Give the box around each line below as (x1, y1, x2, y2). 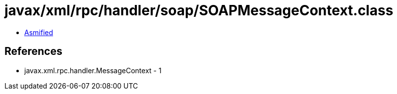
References (4, 45, 62, 58)
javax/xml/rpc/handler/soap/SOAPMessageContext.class (4, 2, 394, 19)
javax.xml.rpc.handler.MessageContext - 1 (24, 66, 162, 75)
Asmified (24, 28, 54, 37)
